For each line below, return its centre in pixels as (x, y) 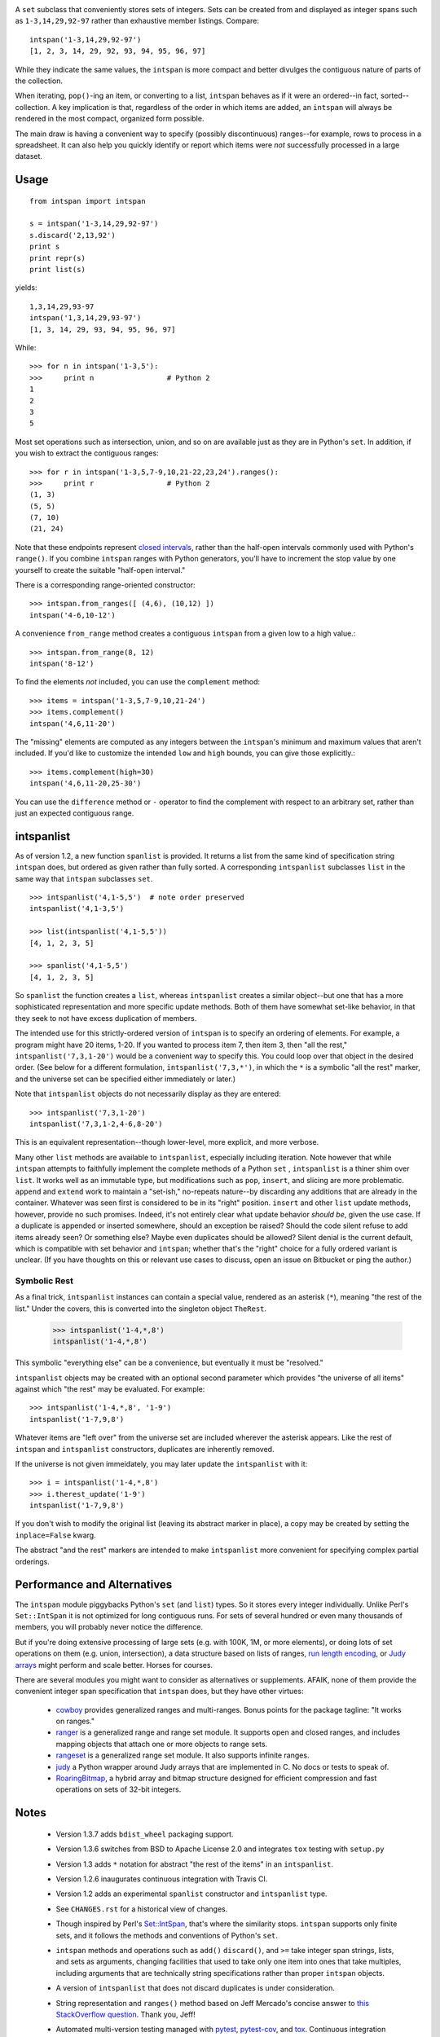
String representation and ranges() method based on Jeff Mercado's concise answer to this (213, 2003)
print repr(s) (57, 258)
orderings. (33, 1561)
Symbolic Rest (44, 1281)
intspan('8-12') (62, 663)
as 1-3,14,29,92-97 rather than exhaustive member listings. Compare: (137, 21)
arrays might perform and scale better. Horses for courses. (114, 1665)
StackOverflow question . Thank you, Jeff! (125, 2014)
